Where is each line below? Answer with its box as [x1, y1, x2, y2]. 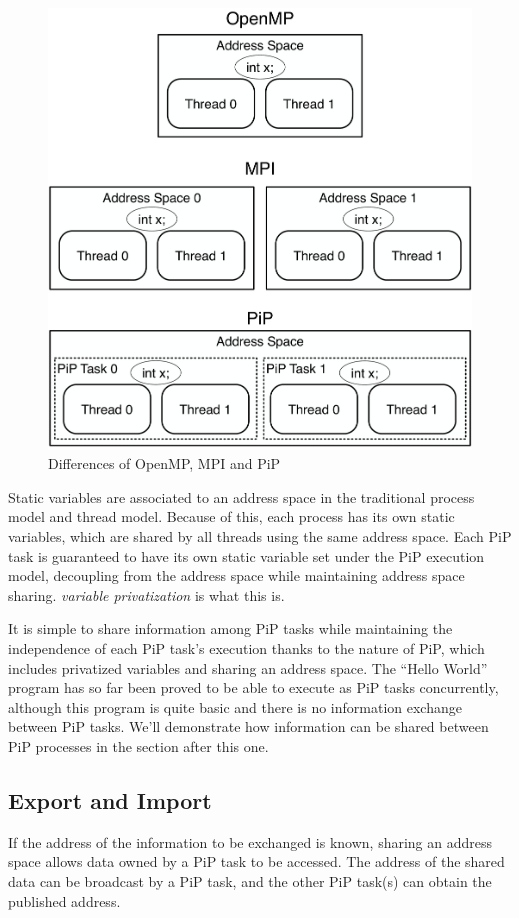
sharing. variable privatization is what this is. [8, 584, 285, 605]
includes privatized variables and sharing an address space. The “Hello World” [8, 657, 488, 678]
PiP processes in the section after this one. [8, 735, 269, 756]
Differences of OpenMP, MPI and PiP [48, 453, 281, 474]
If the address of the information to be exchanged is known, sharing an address [8, 831, 493, 852]
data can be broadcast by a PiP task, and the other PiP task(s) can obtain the [8, 870, 492, 891]
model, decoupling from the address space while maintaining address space [8, 565, 465, 586]
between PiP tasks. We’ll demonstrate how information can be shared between [8, 716, 489, 737]
